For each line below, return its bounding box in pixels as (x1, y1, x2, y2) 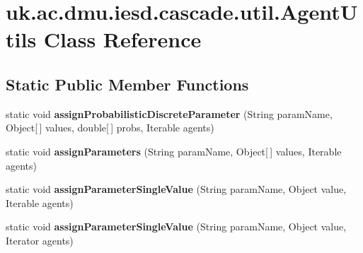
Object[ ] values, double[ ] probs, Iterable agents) (6, 120, 214, 135)
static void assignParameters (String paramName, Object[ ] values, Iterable (6, 143, 342, 158)
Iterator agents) (6, 233, 74, 247)
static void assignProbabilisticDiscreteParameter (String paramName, (6, 106, 333, 121)
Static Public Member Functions (6, 73, 249, 95)
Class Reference (43, 25, 202, 54)
